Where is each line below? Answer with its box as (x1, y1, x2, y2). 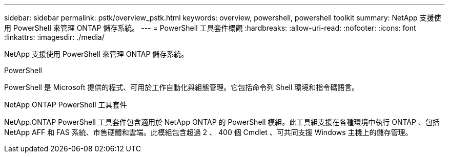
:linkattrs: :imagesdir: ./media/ (4, 33, 105, 41)
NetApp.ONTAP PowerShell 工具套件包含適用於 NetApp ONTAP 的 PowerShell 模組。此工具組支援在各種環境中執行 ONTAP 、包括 (4, 118, 440, 126)
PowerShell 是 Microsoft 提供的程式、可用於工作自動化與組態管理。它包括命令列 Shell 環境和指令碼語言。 (4, 83, 359, 92)
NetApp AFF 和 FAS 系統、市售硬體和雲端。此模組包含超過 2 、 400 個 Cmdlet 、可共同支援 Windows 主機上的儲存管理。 (4, 128, 413, 137)
